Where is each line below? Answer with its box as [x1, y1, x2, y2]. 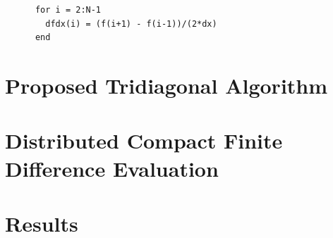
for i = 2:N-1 [35, 5, 102, 15]
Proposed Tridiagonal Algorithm [5, 70, 328, 99]
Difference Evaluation [5, 154, 219, 182]
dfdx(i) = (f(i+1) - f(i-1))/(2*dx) [45, 18, 217, 29]
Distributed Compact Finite [5, 126, 283, 155]
